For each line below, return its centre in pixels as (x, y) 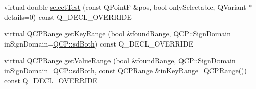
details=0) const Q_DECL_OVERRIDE (68, 16)
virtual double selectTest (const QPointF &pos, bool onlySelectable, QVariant (125, 7)
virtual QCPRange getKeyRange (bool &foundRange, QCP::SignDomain (117, 34)
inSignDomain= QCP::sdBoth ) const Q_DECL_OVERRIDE (99, 43)
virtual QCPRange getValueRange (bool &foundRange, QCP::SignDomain (120, 60)
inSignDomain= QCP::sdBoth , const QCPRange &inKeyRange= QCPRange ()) (125, 70)
